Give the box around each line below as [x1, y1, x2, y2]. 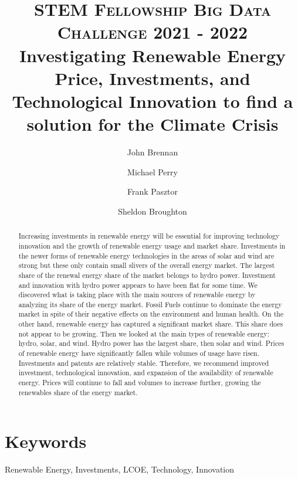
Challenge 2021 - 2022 [57, 20, 248, 44]
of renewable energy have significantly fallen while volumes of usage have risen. [18, 348, 260, 358]
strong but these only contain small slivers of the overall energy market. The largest [18, 260, 275, 270]
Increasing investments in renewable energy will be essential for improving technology [18, 231, 280, 241]
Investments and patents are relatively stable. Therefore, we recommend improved [18, 358, 269, 368]
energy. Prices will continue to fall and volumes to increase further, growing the [18, 378, 261, 388]
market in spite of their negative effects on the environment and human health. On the [18, 309, 284, 319]
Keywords [5, 429, 87, 453]
